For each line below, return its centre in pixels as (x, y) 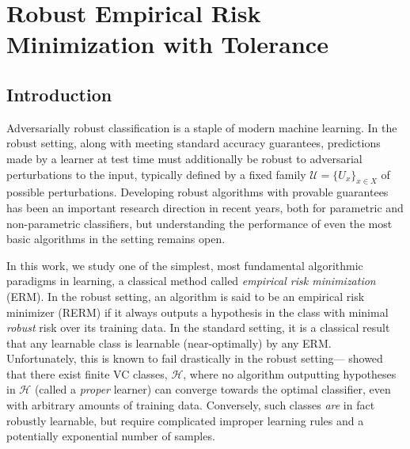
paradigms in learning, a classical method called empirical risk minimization (191, 281)
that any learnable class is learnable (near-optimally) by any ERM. (169, 342)
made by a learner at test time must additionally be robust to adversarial (184, 158)
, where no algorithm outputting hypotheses (290, 373)
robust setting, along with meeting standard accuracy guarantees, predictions (194, 143)
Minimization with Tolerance (167, 44)
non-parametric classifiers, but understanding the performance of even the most (199, 223)
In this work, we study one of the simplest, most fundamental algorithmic (185, 265)
